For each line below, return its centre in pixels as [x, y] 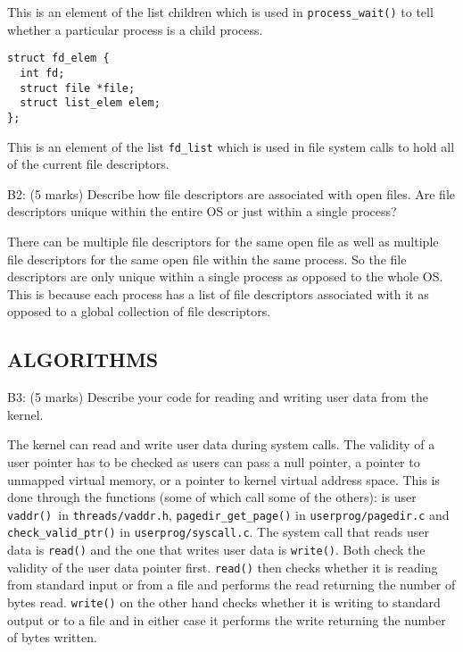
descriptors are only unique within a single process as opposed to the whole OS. [225, 276]
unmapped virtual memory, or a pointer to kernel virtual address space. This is [223, 479]
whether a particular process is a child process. [135, 29]
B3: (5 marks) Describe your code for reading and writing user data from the [218, 397]
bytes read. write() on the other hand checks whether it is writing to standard [224, 602]
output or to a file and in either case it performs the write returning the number [227, 619]
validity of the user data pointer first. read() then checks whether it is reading [223, 567]
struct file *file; [78, 88]
